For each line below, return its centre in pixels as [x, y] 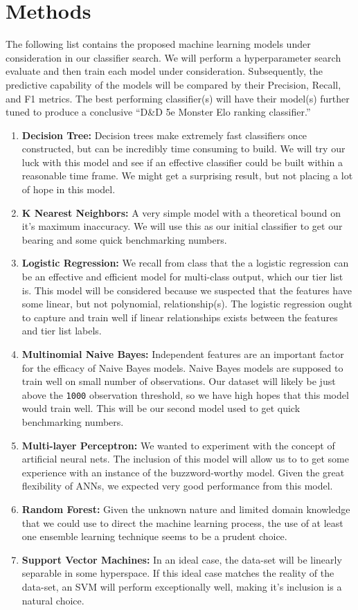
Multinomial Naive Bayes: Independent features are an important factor [183, 354]
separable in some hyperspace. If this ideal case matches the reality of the [178, 573]
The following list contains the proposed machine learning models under [158, 44]
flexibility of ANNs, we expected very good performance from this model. [177, 486]
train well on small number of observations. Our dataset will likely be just [179, 381]
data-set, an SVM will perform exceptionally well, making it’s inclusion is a [182, 586]
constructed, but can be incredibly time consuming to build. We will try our [184, 149]
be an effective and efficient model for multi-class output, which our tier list [182, 277]
